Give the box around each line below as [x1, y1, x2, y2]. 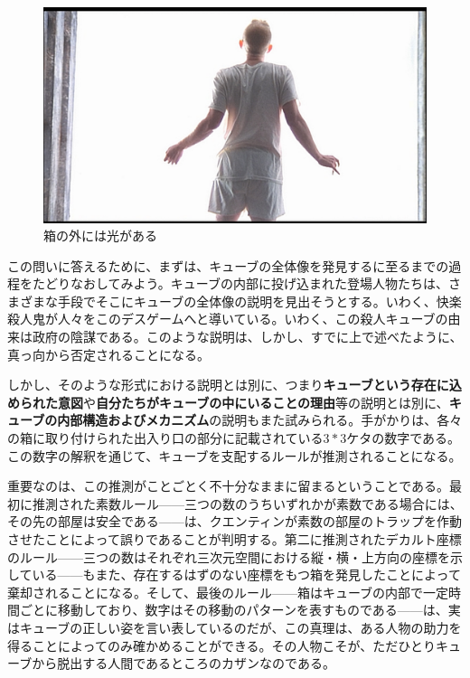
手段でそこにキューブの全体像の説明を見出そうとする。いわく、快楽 [57, 291, 462, 310]
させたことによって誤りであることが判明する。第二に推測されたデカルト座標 [7, 530, 462, 548]
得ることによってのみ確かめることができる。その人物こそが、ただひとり [7, 636, 436, 654]
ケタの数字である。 [346, 428, 461, 447]
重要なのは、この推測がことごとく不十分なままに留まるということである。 [7, 476, 450, 495]
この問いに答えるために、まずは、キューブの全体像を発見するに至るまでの [7, 256, 449, 275]
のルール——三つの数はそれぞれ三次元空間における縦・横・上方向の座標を [7, 547, 450, 566]
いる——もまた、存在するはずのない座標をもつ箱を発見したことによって [32, 565, 461, 584]
